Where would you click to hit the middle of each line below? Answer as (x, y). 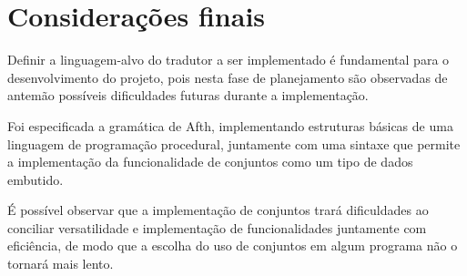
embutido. (36, 179)
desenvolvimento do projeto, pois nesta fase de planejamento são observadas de (228, 77)
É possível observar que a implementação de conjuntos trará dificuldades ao (218, 210)
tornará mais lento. (61, 264)
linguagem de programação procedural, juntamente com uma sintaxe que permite (234, 143)
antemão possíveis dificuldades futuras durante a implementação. (188, 95)
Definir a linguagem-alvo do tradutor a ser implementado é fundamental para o (228, 60)
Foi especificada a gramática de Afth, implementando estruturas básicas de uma (230, 125)
